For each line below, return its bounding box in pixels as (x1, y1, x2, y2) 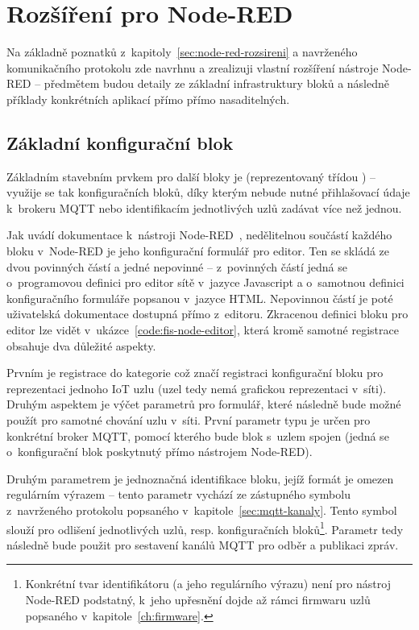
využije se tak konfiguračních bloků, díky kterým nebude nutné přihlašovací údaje (6, 184, 410, 201)
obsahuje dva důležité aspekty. (6, 337, 156, 354)
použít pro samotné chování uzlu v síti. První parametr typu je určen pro (6, 412, 371, 429)
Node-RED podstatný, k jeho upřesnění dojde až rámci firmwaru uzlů (25, 591, 371, 608)
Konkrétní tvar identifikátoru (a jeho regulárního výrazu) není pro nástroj (25, 575, 391, 592)
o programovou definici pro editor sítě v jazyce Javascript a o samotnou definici (6, 274, 404, 291)
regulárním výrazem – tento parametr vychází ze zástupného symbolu (6, 486, 351, 503)
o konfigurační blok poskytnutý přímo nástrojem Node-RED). (6, 443, 313, 460)
